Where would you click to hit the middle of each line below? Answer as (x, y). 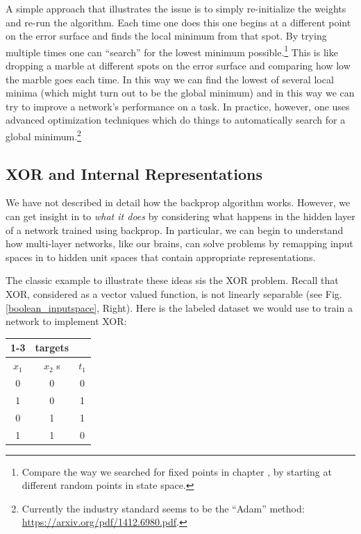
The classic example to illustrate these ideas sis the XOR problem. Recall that (172, 280)
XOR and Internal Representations (134, 173)
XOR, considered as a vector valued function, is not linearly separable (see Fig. (174, 294)
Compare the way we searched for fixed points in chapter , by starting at (177, 471)
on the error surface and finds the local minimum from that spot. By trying (166, 36)
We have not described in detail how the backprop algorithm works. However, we (178, 202)
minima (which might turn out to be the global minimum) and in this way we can (180, 93)
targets (52, 348)
